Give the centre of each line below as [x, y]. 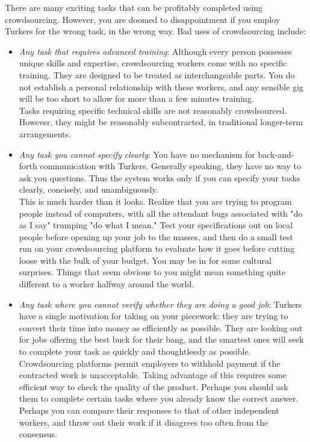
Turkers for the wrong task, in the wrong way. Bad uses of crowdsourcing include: [156, 31]
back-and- [276, 154]
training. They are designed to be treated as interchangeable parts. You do [157, 74]
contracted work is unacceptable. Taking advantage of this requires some [153, 375]
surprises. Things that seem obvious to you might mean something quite [152, 272]
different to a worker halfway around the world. [107, 284]
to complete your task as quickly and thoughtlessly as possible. [135, 351]
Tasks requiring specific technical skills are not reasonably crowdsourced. [153, 110]
